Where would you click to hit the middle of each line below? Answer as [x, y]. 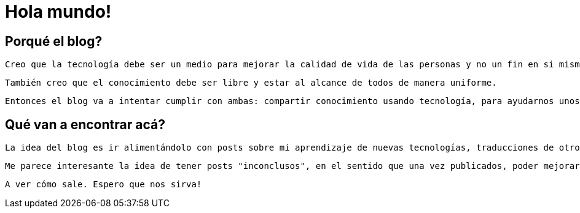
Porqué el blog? [54, 41]
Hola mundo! [58, 12]
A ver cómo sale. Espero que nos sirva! [104, 185]
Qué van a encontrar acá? [85, 124]
